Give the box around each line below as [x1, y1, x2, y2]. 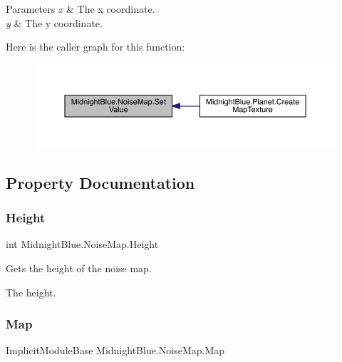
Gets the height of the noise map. [6, 261, 152, 275]
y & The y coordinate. [6, 15, 103, 30]
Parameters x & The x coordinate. [6, 1, 155, 16]
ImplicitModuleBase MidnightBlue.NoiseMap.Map [6, 343, 225, 358]
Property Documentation [6, 171, 195, 193]
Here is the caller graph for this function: [6, 39, 185, 54]
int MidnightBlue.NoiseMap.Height [6, 237, 159, 252]
